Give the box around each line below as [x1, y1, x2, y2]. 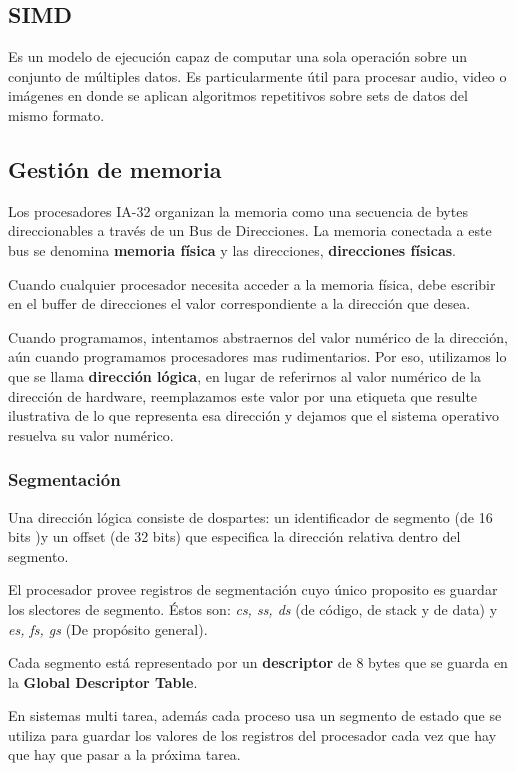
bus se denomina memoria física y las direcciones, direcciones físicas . [8, 239, 456, 260]
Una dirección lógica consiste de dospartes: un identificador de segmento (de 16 [8, 506, 493, 527]
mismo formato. [8, 104, 105, 125]
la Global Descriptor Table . [8, 671, 198, 692]
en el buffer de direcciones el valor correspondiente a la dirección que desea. [8, 293, 471, 314]
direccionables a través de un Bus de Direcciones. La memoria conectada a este [8, 220, 492, 241]
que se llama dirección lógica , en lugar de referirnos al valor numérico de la [8, 365, 481, 386]
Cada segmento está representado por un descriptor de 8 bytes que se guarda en [8, 652, 508, 673]
